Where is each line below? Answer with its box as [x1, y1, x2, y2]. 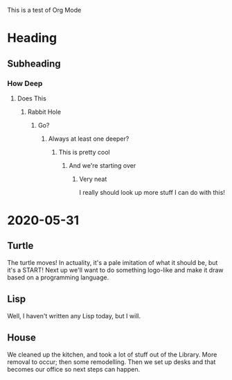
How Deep [7, 78, 43, 88]
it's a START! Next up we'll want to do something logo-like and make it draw [7, 266, 224, 274]
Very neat [79, 175, 107, 183]
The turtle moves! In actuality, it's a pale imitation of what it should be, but [7, 258, 218, 266]
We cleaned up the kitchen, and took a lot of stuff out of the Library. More [7, 350, 217, 359]
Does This [17, 94, 46, 103]
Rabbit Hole [27, 107, 61, 116]
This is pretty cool [58, 148, 110, 156]
